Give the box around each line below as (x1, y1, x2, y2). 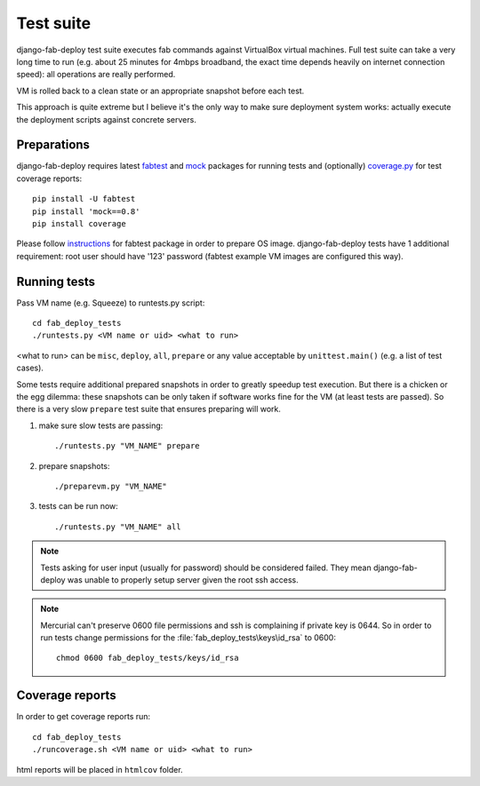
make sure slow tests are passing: (38, 420, 164, 431)
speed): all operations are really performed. (16, 69, 176, 80)
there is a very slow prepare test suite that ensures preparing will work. (16, 404, 282, 415)
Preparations (16, 138, 91, 153)
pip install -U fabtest (32, 194, 136, 204)
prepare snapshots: (38, 460, 110, 471)
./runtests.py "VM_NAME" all (54, 521, 181, 532)
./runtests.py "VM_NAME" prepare (54, 441, 200, 451)
